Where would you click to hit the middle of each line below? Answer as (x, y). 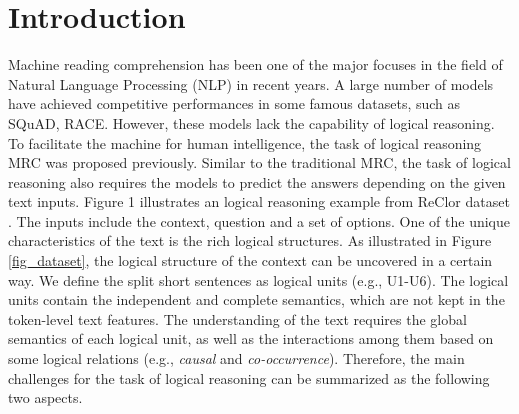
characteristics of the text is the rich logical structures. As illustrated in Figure (250, 240)
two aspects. (45, 397)
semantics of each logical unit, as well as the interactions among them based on (251, 338)
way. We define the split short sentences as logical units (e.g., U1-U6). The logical (258, 279)
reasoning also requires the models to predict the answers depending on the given (257, 181)
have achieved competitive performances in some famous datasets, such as (234, 103)
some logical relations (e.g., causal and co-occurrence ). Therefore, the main (236, 358)
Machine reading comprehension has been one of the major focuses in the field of (255, 64)
